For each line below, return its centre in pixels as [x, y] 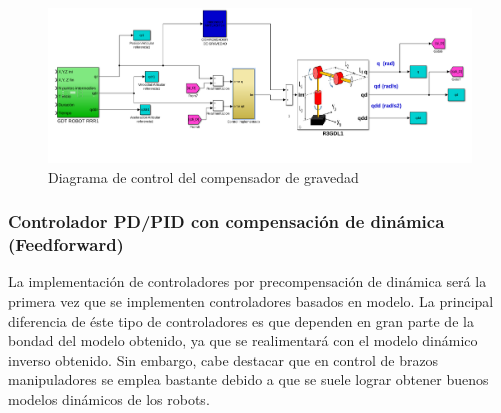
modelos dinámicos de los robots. [109, 398]
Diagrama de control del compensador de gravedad [203, 176]
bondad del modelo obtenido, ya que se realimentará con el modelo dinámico [243, 340]
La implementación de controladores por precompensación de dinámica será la [247, 281]
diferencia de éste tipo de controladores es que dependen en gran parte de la [241, 320]
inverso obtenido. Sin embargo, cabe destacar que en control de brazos [223, 359]
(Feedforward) [66, 244]
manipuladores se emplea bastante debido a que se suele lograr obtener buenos [248, 379]
